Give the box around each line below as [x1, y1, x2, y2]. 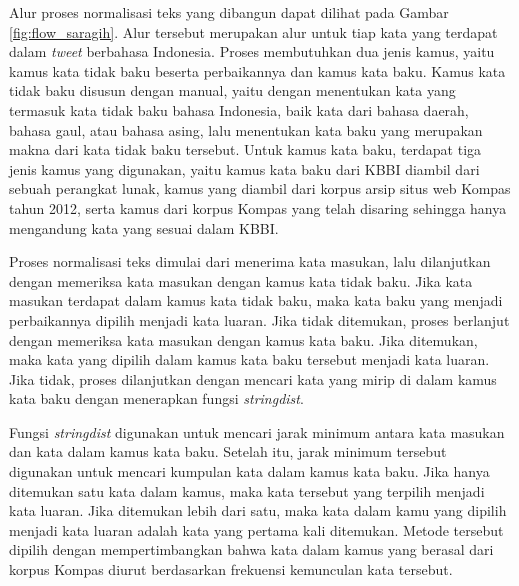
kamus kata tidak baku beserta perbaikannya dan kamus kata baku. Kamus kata [9, 60, 506, 81]
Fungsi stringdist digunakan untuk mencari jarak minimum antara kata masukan [9, 421, 505, 442]
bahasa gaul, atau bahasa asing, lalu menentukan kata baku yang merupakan [9, 119, 483, 140]
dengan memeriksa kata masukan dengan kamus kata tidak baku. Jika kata [9, 270, 473, 291]
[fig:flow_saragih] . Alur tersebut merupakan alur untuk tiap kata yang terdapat [9, 21, 498, 42]
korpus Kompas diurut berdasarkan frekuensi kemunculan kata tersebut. [9, 559, 453, 580]
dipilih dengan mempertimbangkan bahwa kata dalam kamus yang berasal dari [9, 539, 494, 560]
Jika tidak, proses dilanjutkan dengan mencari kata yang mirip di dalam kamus [9, 368, 497, 389]
